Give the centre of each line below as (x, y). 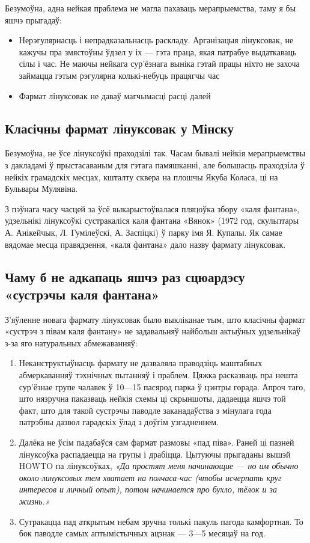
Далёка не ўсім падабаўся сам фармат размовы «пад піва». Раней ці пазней (157, 442)
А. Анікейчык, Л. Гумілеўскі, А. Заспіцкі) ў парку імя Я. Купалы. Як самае (144, 232)
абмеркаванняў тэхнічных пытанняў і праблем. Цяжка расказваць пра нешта (158, 375)
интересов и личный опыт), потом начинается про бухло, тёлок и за (148, 489)
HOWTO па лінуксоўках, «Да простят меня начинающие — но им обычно (159, 466)
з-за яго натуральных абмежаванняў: (71, 342)
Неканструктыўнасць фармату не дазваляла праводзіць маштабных (141, 363)
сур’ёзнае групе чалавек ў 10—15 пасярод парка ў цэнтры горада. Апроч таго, (162, 386)
